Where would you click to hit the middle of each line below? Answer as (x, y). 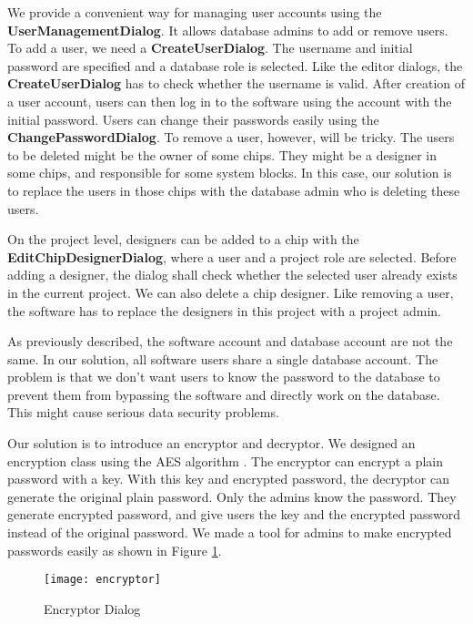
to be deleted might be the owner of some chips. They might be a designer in (222, 154)
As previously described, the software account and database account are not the (230, 341)
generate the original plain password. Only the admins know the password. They (232, 496)
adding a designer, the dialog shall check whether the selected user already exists (232, 275)
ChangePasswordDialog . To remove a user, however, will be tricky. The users (231, 137)
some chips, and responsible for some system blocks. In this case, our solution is (230, 173)
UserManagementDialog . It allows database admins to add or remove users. (228, 30)
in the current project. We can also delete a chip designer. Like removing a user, (231, 292)
